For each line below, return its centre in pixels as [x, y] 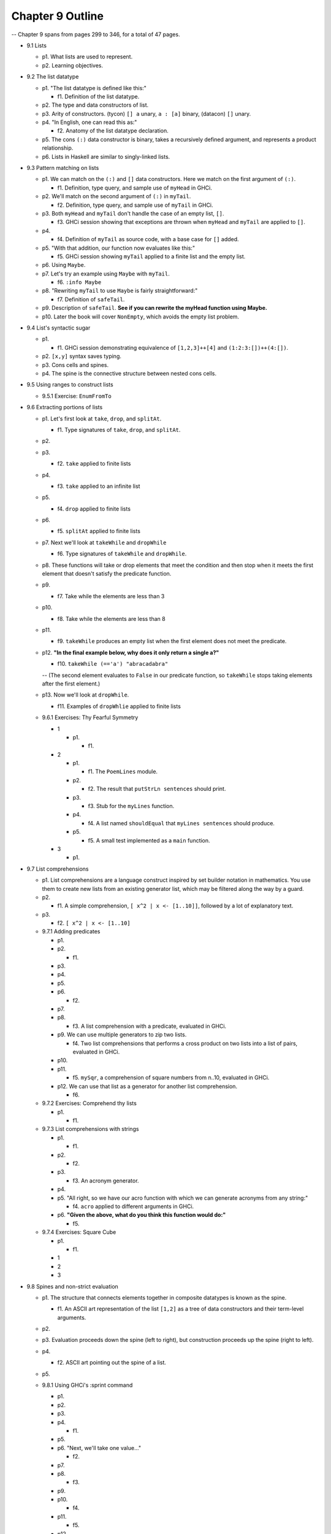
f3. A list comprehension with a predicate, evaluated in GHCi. [150, 1026]
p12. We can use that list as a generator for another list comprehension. [147, 1086]
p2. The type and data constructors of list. [95, 105]
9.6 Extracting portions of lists [65, 407]
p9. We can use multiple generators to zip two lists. [122, 1035]
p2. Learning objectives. [73, 65]
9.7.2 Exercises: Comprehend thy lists [89, 1103]
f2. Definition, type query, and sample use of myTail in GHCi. [135, 205]
